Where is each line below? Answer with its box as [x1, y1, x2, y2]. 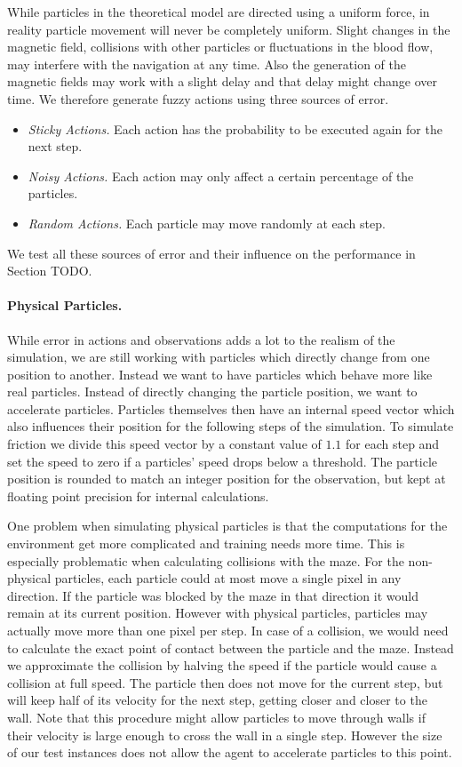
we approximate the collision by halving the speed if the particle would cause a [7, 656, 437, 675]
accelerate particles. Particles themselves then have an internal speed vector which [7, 399, 455, 418]
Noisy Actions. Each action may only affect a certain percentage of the [28, 166, 414, 185]
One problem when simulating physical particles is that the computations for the [7, 516, 448, 535]
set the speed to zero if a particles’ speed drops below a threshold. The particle [7, 451, 438, 470]
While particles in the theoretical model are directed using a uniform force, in [7, 3, 430, 20]
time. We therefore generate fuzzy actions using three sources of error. [7, 89, 389, 108]
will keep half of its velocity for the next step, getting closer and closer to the [7, 691, 427, 709]
